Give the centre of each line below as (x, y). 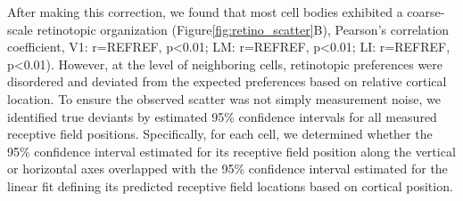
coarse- (426, 12)
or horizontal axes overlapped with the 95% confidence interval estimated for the (227, 169)
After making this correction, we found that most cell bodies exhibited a (205, 12)
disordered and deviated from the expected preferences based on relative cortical (227, 81)
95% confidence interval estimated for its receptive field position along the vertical (231, 151)
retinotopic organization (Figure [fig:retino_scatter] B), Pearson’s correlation (243, 29)
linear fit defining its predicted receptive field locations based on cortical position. (230, 185)
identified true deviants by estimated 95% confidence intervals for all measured (222, 116)
